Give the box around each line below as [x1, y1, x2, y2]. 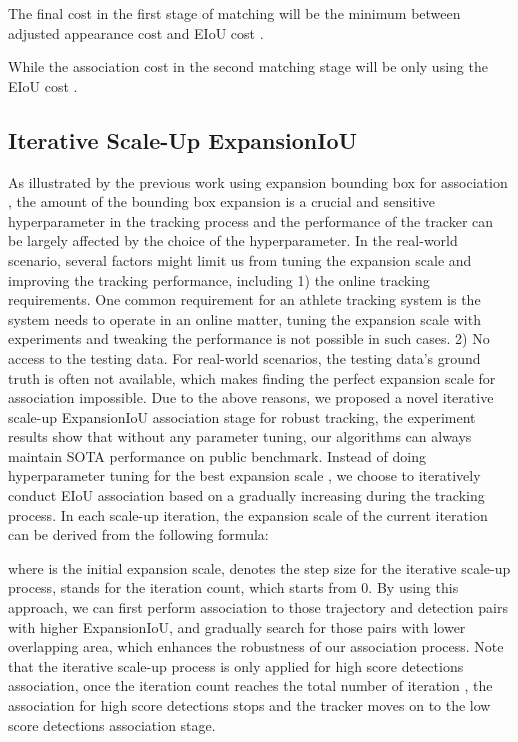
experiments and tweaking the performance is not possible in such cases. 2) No [8, 328, 490, 349]
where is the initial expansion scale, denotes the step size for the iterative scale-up [8, 557, 511, 578]
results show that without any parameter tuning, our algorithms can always [8, 426, 472, 447]
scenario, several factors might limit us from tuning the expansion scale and [8, 249, 472, 270]
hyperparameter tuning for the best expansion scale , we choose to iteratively [8, 465, 481, 486]
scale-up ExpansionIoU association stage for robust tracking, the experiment [8, 406, 476, 427]
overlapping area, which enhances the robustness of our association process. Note [8, 636, 504, 657]
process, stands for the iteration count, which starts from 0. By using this [8, 577, 459, 598]
